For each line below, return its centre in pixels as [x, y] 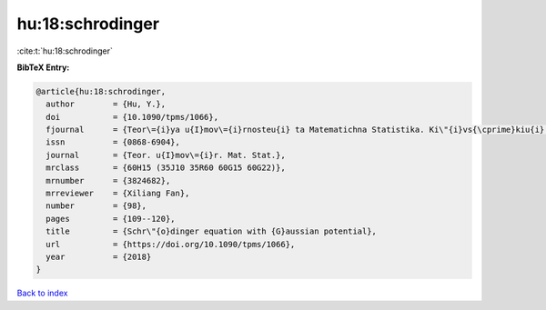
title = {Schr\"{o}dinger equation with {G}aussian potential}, [212, 231]
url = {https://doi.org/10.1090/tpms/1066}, [171, 244]
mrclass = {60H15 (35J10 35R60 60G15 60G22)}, [166, 168]
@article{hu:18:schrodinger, [101, 91]
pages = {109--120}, [111, 219]
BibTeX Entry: [43, 67]
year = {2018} [99, 257]
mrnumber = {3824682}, [108, 180]
